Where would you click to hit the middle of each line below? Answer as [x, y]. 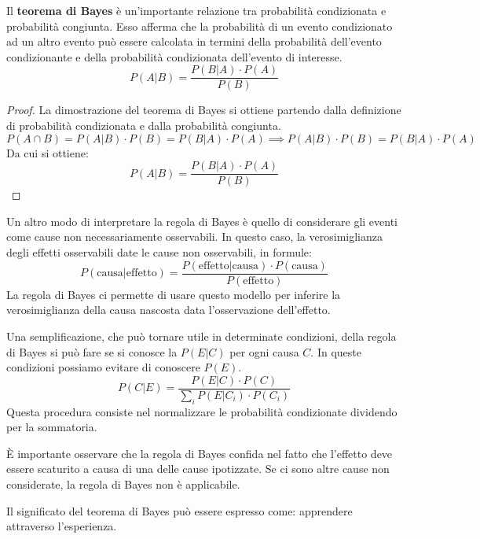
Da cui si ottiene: [48, 152]
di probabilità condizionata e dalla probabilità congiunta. [144, 126]
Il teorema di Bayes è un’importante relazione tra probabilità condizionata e [196, 10]
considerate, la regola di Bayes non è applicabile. [123, 484]
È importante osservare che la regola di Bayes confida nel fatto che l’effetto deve [200, 453]
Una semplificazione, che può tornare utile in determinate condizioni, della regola [202, 336]
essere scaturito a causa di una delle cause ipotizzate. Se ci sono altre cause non [198, 469]
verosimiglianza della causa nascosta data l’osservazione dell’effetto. [169, 310]
